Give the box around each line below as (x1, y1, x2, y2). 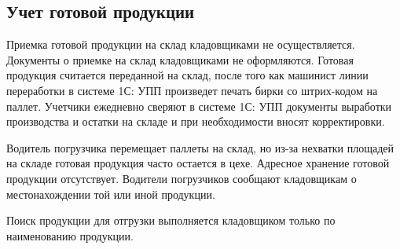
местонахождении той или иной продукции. (6, 185, 215, 202)
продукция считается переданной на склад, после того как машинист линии (6, 67, 369, 83)
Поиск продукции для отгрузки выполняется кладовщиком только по (6, 212, 336, 229)
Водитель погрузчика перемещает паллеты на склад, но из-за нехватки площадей (6, 139, 394, 156)
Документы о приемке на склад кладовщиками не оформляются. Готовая (6, 51, 354, 68)
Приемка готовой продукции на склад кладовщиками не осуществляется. (6, 36, 355, 53)
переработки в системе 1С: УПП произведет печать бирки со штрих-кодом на (6, 82, 378, 98)
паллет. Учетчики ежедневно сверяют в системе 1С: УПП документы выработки (6, 97, 392, 114)
